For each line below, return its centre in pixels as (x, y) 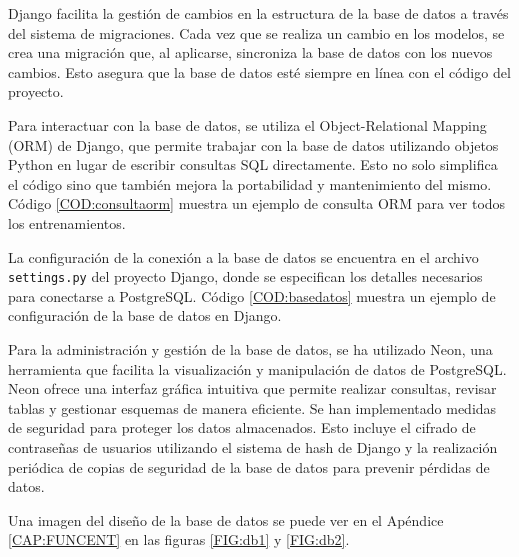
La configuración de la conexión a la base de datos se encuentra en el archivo (243, 256)
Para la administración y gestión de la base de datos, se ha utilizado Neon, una (250, 348)
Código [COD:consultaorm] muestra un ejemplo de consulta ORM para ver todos (257, 203)
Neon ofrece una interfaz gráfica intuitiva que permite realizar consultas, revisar (252, 388)
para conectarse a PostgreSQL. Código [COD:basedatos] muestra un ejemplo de (252, 295)
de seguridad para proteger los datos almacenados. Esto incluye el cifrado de (242, 427)
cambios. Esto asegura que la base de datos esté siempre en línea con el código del (259, 71)
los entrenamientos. (67, 222)
